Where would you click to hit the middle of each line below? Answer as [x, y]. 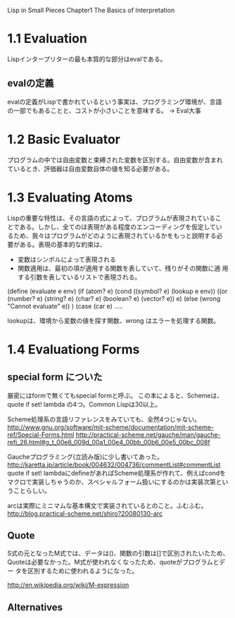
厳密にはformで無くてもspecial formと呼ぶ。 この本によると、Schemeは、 [115, 395]
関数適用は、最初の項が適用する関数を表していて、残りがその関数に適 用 [123, 268]
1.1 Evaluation [47, 39]
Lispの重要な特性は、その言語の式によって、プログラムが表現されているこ [114, 218]
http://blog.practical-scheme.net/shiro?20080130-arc [85, 513]
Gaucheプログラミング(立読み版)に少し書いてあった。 [85, 457]
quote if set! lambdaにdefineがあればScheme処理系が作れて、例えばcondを [117, 473]
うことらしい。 [29, 490]
